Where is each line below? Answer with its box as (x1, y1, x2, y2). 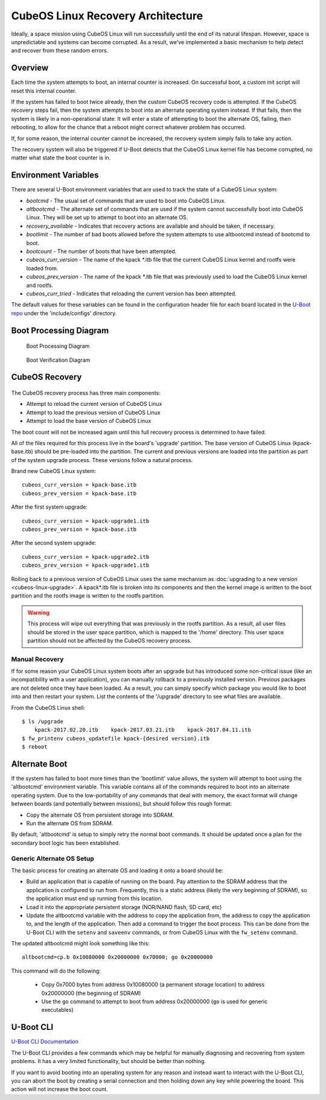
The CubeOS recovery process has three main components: (11, 389, 161, 396)
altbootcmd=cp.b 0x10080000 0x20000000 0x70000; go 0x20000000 (22, 954, 213, 960)
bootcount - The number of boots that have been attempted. (26, 248, 177, 255)
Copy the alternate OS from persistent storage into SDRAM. (26, 811, 174, 819)
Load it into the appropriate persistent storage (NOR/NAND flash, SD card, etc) (26, 903, 222, 910)
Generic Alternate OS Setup (11, 854, 95, 863)
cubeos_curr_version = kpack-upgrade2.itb (22, 553, 150, 560)
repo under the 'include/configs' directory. (11, 309, 117, 317)
